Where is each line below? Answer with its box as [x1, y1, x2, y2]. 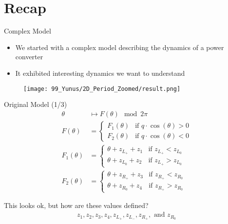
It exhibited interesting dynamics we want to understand [15, 68, 185, 78]
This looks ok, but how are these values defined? [4, 200, 149, 210]
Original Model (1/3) [4, 99, 67, 109]
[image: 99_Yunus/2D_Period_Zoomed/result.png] [23, 85, 181, 92]
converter [15, 52, 43, 62]
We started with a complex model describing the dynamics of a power [15, 42, 224, 52]
